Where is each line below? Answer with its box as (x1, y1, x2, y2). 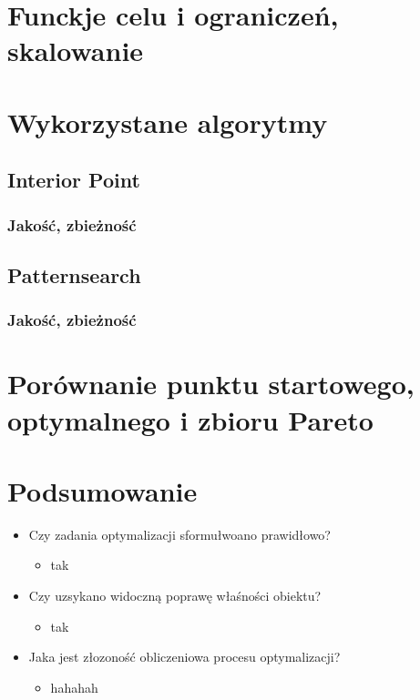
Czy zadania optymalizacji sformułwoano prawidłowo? (28, 524, 331, 543)
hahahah (50, 677, 98, 696)
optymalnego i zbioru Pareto (7, 401, 374, 438)
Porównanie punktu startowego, (7, 365, 415, 402)
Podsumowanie (7, 472, 198, 509)
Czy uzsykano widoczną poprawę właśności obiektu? (28, 586, 322, 605)
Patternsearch (7, 260, 141, 289)
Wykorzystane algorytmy (7, 103, 328, 140)
